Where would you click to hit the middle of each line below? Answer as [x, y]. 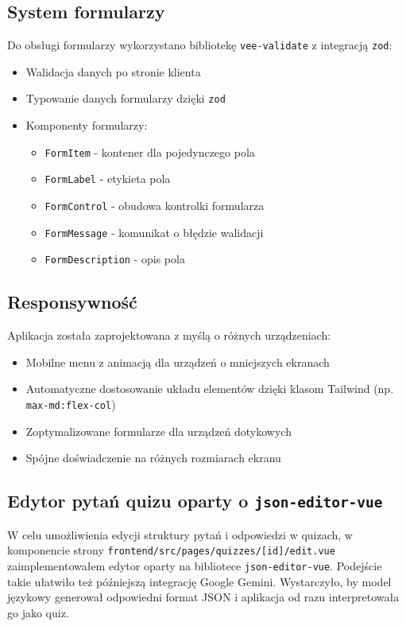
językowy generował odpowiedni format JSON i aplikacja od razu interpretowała [203, 597]
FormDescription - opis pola [115, 259]
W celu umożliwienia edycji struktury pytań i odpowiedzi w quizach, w [180, 534]
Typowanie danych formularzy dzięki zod [126, 98]
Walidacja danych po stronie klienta [113, 71]
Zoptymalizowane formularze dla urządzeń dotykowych [159, 431]
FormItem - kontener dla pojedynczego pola [150, 152]
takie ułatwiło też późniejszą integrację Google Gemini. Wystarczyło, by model [199, 581]
